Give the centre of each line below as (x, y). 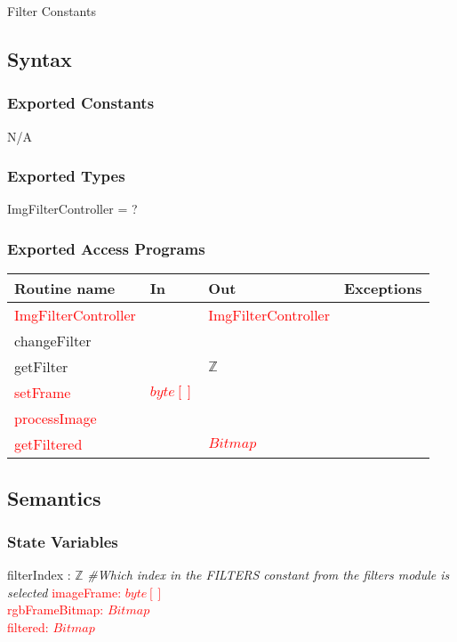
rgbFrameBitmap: (56, 609)
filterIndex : (39, 575)
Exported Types (66, 176)
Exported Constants (81, 103)
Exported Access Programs (106, 248)
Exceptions (383, 288)
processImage (56, 419)
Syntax (40, 58)
